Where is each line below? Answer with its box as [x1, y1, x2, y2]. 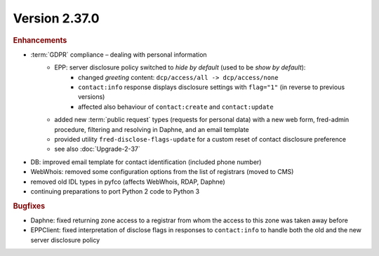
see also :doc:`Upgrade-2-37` [54, 144, 140, 154]
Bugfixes [13, 201, 46, 210]
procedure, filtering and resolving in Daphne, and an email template [54, 125, 249, 133]
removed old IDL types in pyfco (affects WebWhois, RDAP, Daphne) [30, 177, 226, 186]
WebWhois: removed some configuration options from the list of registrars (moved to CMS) [30, 168, 294, 176]
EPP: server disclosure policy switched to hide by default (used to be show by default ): [54, 63, 306, 72]
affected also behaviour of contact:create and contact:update [78, 102, 274, 111]
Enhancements [13, 35, 67, 45]
